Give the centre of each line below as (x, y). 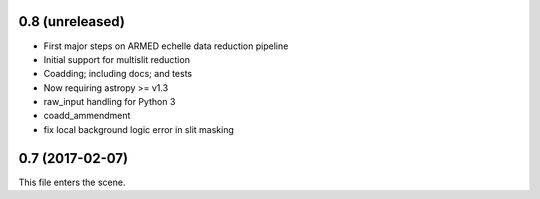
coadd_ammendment (87, 116)
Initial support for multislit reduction (116, 59)
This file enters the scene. (72, 182)
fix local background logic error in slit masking (139, 129)
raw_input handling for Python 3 (109, 102)
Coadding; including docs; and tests (118, 74)
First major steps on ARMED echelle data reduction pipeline (166, 46)
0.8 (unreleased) (71, 21)
